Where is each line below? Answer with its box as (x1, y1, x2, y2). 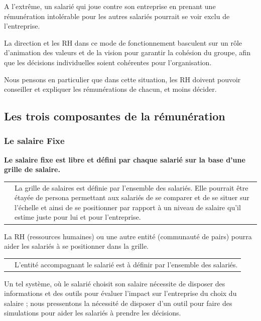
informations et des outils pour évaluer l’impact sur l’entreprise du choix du (4, 288, 237, 298)
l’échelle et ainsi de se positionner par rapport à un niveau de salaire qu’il (15, 202, 241, 212)
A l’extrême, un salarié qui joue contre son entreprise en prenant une (4, 1, 216, 11)
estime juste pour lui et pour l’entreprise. (15, 212, 141, 222)
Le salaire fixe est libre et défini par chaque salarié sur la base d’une (4, 154, 245, 165)
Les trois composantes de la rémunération (4, 108, 225, 124)
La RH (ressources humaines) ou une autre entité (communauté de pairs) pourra (4, 231, 252, 241)
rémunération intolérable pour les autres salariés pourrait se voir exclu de (4, 11, 230, 21)
